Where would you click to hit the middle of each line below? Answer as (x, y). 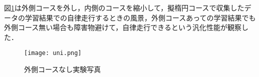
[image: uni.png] (53, 53)
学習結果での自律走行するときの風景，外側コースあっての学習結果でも (140, 17)
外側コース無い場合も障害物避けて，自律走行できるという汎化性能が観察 (123, 27)
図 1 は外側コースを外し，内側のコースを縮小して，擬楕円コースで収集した (124, 7)
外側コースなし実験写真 (63, 69)
